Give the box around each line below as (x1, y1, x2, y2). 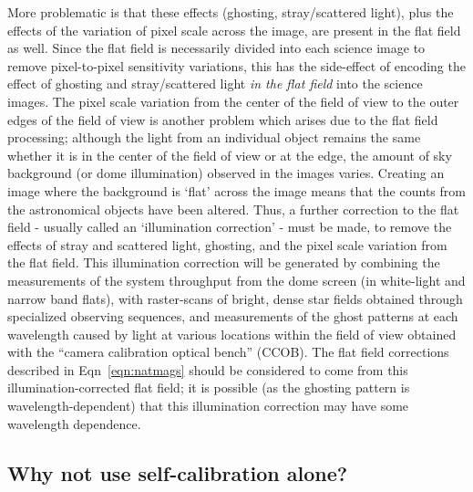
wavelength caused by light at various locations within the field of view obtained (7, 324, 457, 343)
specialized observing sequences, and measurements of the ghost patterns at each (7, 307, 458, 326)
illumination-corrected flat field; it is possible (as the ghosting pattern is (7, 378, 410, 397)
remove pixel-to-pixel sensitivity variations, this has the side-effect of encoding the (7, 56, 466, 75)
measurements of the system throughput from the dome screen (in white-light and (7, 270, 466, 289)
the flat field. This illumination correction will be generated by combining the (7, 253, 440, 272)
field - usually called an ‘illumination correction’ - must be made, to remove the (7, 217, 452, 236)
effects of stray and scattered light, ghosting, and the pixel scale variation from (7, 235, 447, 254)
